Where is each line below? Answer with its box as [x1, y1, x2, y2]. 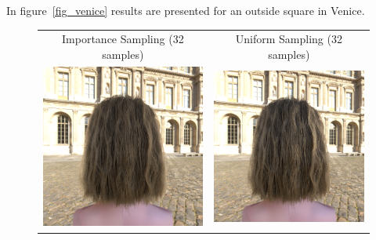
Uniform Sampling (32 [235, 31, 342, 47]
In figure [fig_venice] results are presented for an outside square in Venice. [6, 2, 365, 18]
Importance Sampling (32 [62, 31, 184, 47]
